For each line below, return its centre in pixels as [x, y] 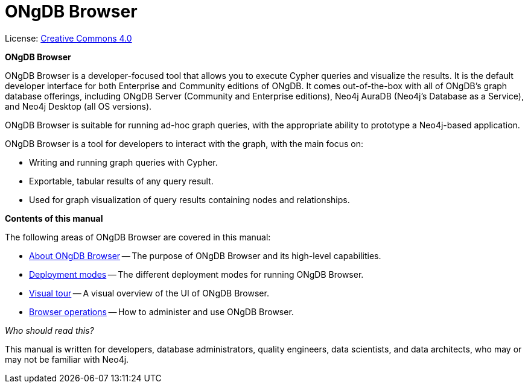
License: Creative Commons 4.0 [68, 38]
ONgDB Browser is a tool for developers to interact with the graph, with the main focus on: [184, 143]
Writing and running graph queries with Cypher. [123, 162]
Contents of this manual [54, 218]
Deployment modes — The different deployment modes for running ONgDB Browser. [196, 274]
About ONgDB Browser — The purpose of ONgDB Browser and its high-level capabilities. [205, 255]
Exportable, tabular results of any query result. [121, 181]
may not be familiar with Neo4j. [67, 359]
